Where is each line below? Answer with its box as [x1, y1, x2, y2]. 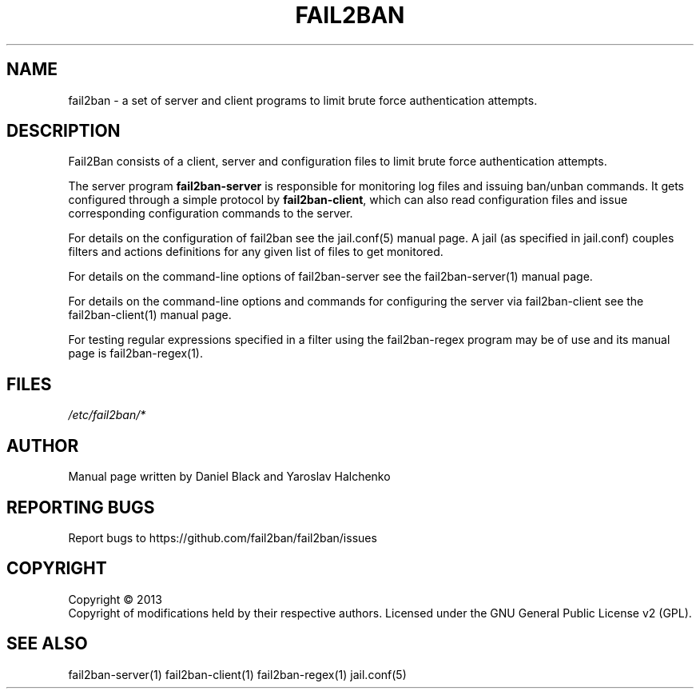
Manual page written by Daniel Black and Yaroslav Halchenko [68, 469, 391, 484]
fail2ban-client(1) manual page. [68, 308, 232, 322]
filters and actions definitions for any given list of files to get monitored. [68, 245, 443, 259]
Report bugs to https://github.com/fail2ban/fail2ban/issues [68, 530, 377, 545]
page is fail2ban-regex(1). [68, 346, 204, 361]
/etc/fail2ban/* [68, 408, 146, 422]
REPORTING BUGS [6, 497, 155, 517]
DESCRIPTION [6, 121, 121, 142]
